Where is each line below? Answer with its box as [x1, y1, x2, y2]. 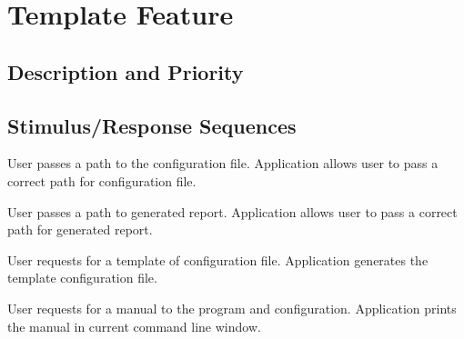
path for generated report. [7, 220, 153, 239]
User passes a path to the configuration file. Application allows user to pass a [7, 154, 439, 173]
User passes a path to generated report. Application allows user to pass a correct [7, 202, 458, 221]
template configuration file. [7, 268, 157, 287]
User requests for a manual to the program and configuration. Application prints [7, 298, 457, 317]
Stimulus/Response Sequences [7, 111, 297, 139]
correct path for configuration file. [7, 171, 197, 190]
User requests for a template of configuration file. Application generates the [7, 250, 429, 269]
